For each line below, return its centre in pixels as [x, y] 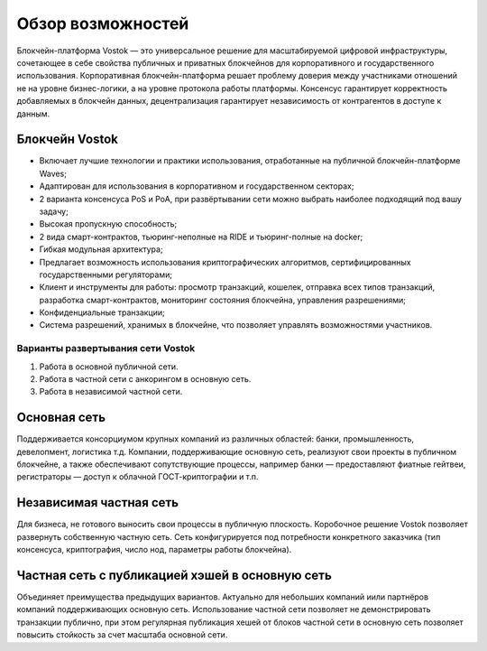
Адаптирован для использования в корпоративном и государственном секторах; [197, 186]
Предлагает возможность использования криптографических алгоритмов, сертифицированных [225, 262]
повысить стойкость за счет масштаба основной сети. [122, 635]
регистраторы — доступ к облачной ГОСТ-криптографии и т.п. [138, 477]
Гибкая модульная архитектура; [101, 249]
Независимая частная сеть [98, 502]
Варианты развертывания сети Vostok [106, 349]
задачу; [54, 211]
